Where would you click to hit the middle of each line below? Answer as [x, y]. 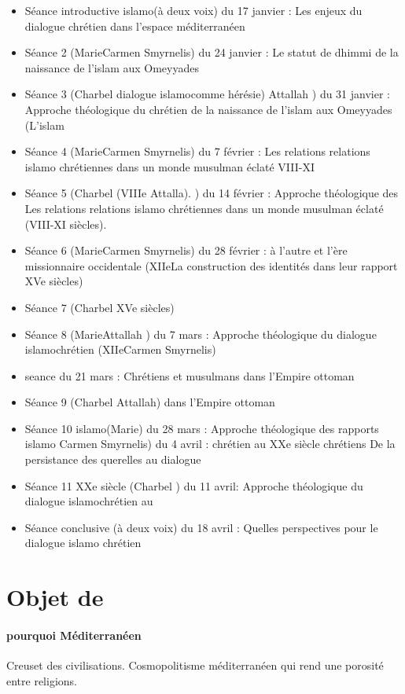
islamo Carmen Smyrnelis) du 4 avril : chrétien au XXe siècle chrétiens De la [210, 444]
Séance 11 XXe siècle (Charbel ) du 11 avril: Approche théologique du [194, 485]
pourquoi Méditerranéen [74, 635]
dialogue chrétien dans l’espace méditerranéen [135, 26]
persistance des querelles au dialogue [113, 459]
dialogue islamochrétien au [89, 501]
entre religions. [42, 680]
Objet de [55, 597]
